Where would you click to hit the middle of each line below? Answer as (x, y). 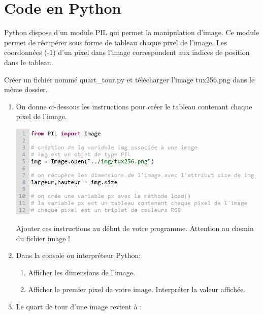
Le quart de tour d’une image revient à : (79, 307)
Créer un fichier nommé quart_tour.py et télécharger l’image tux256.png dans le (129, 79)
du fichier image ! (43, 238)
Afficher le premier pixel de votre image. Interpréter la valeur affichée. (137, 289)
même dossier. (26, 89)
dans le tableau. (29, 62)
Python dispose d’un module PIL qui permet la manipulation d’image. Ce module (132, 32)
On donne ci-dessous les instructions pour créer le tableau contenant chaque (134, 106)
